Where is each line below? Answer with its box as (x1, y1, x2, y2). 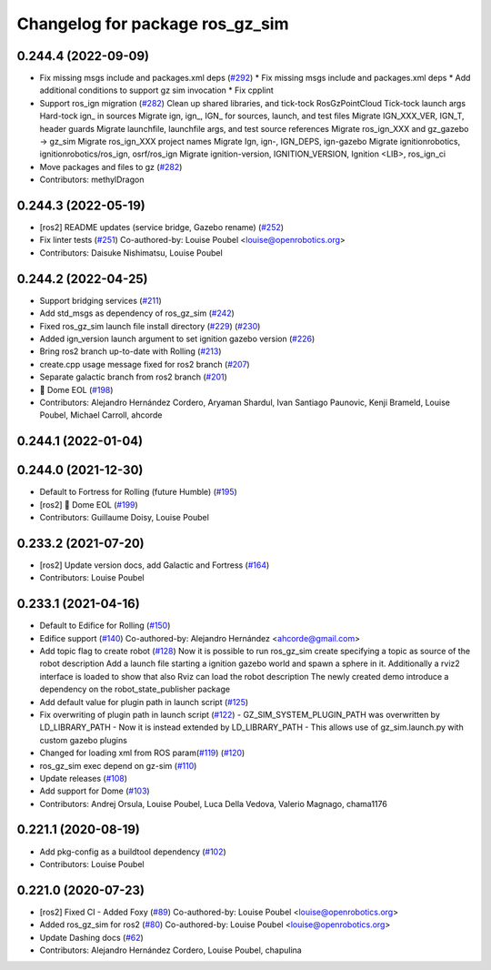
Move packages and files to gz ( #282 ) (39, 161, 183, 172)
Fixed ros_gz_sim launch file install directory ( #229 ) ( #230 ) (39, 320, 261, 331)
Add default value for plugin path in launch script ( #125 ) (39, 696, 249, 707)
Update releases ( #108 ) (39, 773, 127, 783)
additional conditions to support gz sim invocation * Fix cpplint (39, 85, 275, 96)
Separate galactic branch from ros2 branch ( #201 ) (39, 371, 227, 382)
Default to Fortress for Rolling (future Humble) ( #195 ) (39, 487, 238, 498)
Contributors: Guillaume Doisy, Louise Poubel (39, 512, 209, 522)
